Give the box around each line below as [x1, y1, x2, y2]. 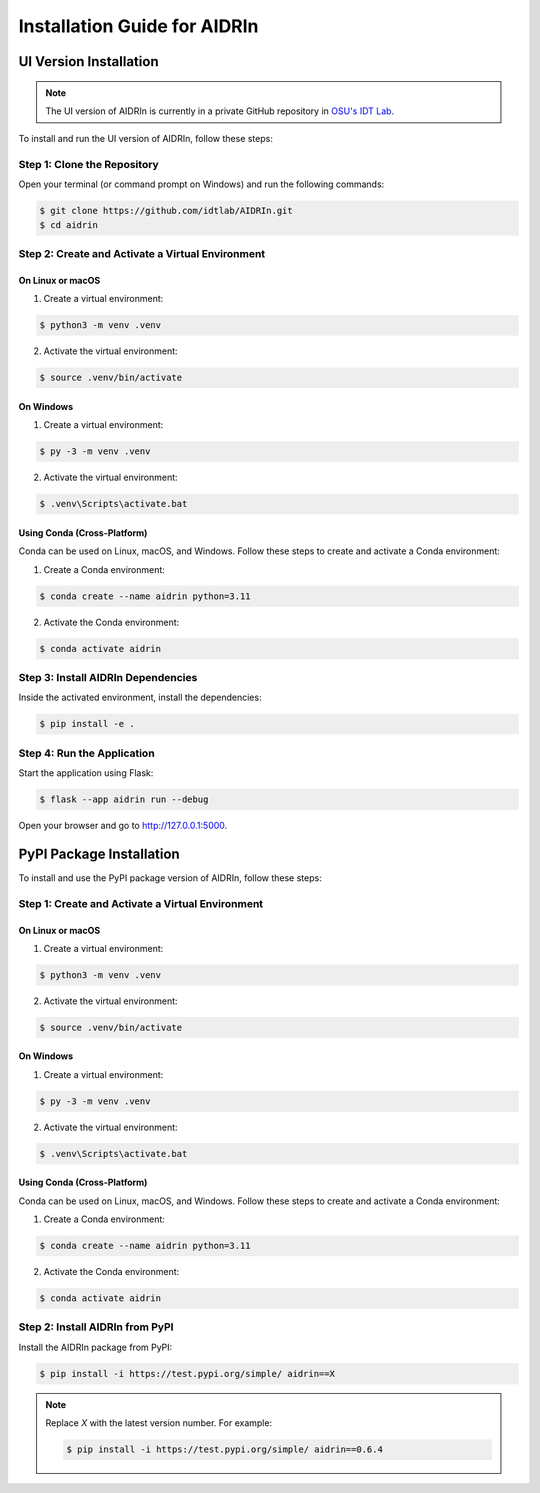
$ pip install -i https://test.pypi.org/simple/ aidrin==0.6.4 [66, 1444, 384, 1455]
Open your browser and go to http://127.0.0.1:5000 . [18, 820, 228, 832]
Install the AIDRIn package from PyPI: [18, 1341, 173, 1353]
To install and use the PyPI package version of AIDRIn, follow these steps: [18, 871, 322, 884]
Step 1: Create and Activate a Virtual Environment [18, 896, 264, 910]
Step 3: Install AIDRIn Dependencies [18, 670, 198, 684]
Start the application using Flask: [18, 767, 154, 779]
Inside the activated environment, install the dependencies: [18, 691, 262, 704]
